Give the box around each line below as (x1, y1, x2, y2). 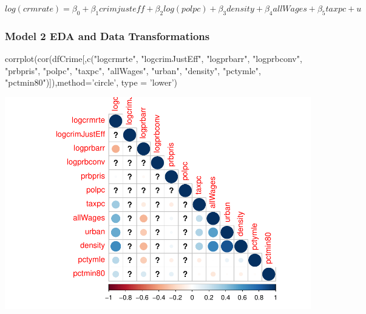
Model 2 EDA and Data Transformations (5, 28, 210, 43)
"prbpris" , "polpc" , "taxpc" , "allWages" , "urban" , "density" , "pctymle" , (5, 64, 261, 77)
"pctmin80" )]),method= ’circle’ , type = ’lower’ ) (5, 76, 178, 89)
